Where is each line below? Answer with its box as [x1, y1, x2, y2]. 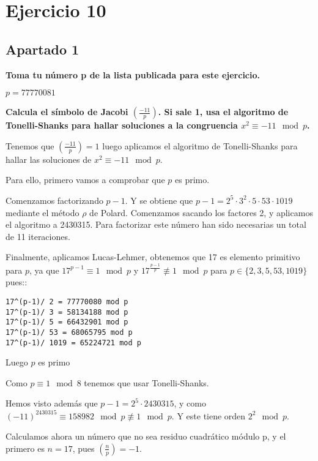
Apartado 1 [6, 39, 79, 58]
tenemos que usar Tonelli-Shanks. [84, 376, 209, 389]
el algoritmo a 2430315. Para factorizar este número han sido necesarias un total [6, 218, 306, 231]
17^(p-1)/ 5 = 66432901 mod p [6, 318, 128, 327]
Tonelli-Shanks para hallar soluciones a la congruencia [6, 119, 238, 132]
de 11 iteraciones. [6, 230, 70, 242]
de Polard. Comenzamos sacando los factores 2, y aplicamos [89, 206, 313, 219]
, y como [174, 397, 206, 410]
